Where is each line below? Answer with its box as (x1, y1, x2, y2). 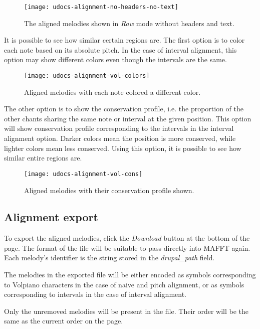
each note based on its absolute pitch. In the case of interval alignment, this (4, 44, 237, 55)
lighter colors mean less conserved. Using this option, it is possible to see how (4, 142, 241, 153)
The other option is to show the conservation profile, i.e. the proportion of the (4, 103, 244, 114)
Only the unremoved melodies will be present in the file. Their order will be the (4, 305, 249, 316)
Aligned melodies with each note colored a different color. (24, 86, 201, 97)
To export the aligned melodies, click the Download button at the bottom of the (4, 233, 250, 243)
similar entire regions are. (4, 152, 82, 163)
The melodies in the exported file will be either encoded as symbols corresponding (4, 269, 256, 280)
